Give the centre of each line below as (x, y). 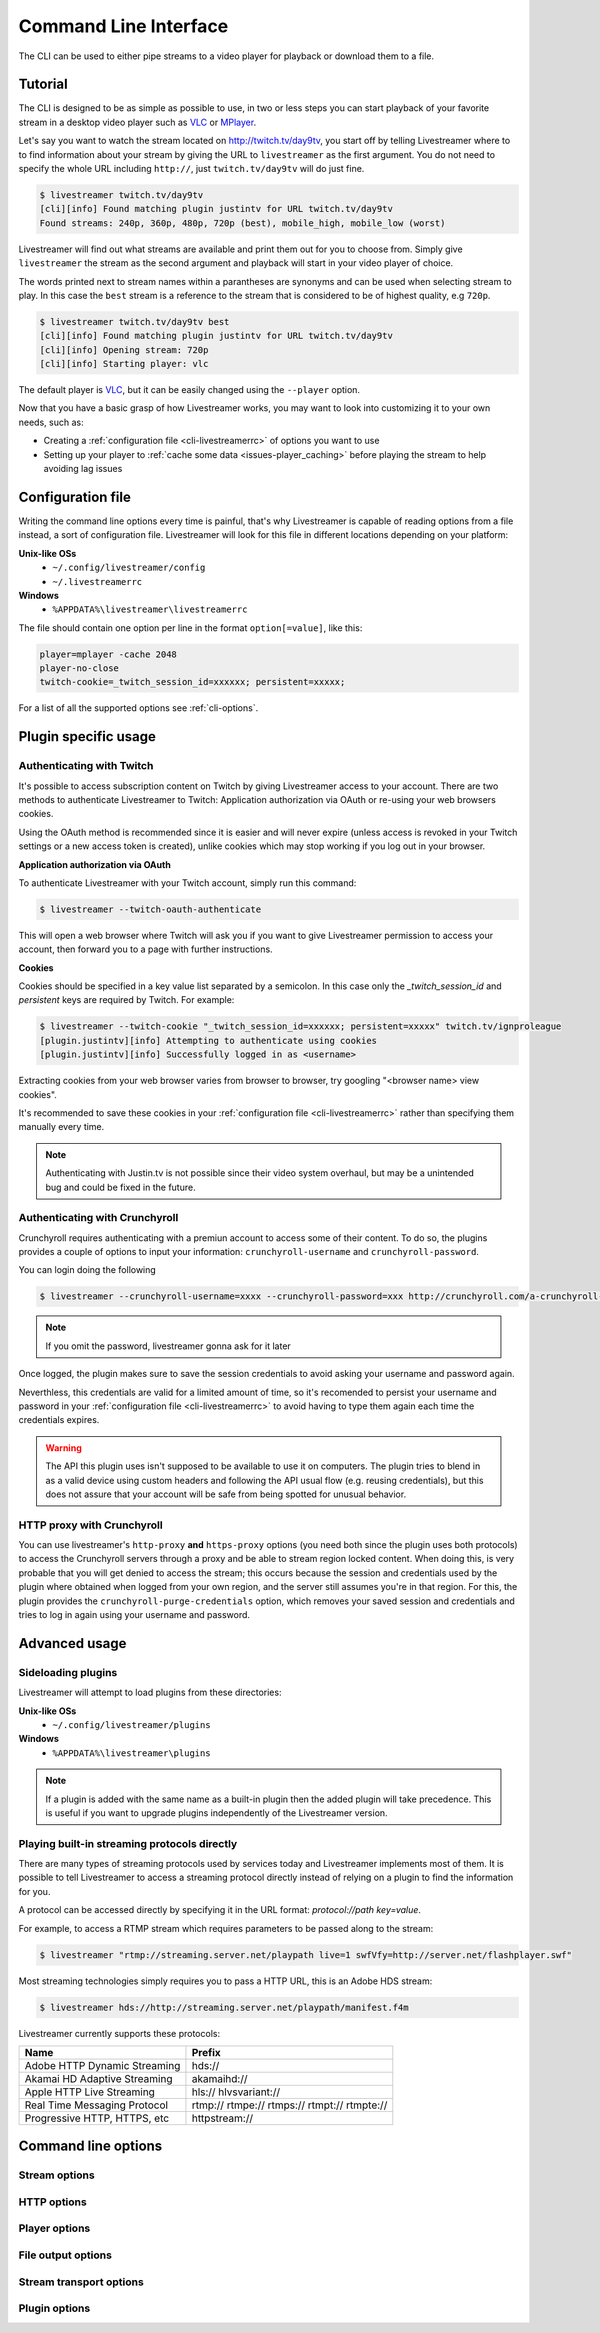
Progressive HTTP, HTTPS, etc (97, 2118)
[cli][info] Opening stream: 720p (124, 349)
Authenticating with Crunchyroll (98, 1218)
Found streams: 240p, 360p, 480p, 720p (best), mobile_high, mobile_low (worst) (242, 223)
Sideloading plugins (68, 1672)
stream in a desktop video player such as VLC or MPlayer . (137, 122)
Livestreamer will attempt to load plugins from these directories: (150, 1692)
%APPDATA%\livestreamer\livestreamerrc (150, 609)
